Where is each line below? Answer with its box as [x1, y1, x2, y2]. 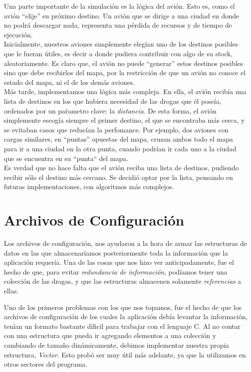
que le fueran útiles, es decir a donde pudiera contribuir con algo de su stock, [4, 48, 233, 58]
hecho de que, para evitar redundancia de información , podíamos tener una [4, 266, 227, 276]
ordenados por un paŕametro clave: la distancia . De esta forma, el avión [4, 105, 217, 115]
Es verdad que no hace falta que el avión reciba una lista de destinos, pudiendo [4, 162, 239, 173]
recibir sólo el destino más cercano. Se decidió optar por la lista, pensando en [4, 172, 233, 182]
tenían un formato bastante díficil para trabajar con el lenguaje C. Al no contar [4, 321, 240, 331]
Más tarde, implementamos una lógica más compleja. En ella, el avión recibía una [4, 86, 247, 97]
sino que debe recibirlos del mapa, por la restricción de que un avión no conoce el [4, 67, 246, 78]
